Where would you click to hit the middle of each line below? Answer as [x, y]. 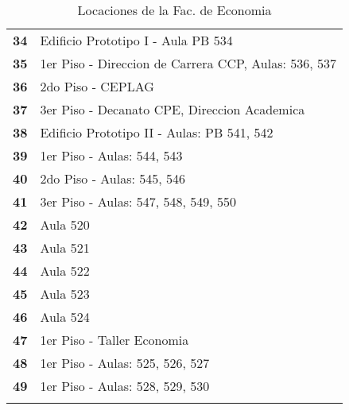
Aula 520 [65, 224]
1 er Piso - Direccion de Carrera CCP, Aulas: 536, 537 [188, 63]
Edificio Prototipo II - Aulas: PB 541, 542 [157, 132]
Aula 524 [65, 317]
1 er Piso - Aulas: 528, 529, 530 [125, 386]
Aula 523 [65, 294]
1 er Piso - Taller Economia [114, 340]
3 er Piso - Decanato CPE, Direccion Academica [173, 109]
